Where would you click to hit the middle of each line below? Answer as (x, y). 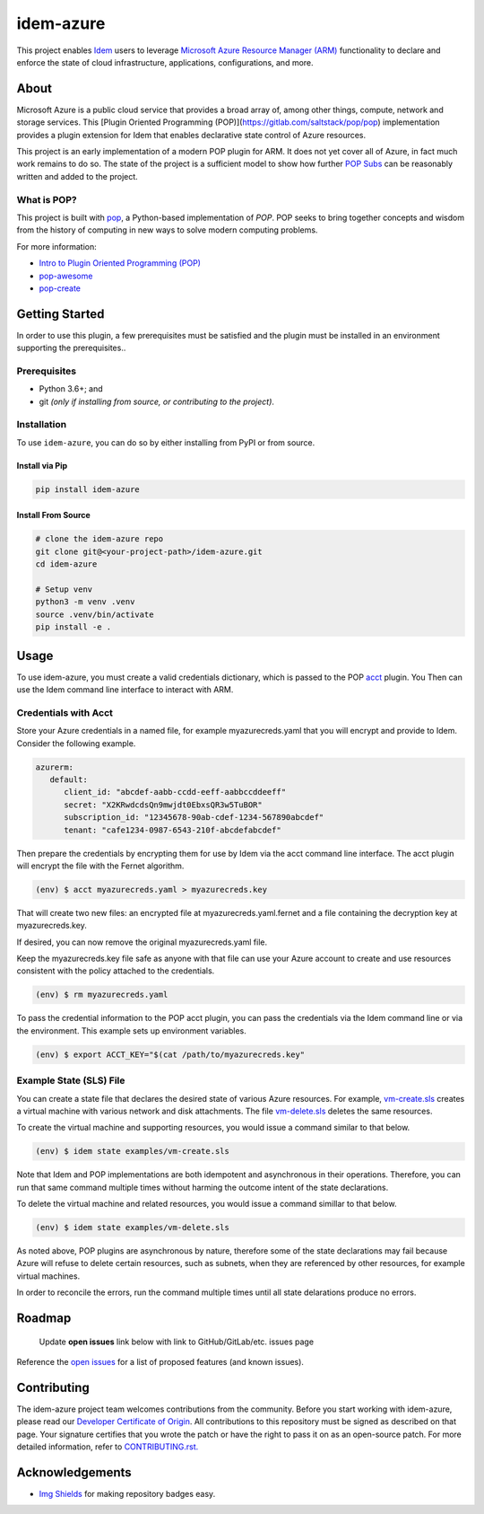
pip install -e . (73, 627)
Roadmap (44, 1318)
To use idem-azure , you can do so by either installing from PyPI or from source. (166, 442)
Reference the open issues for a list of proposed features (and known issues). (160, 1361)
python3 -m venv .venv (85, 602)
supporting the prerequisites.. (71, 348)
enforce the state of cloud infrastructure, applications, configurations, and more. (165, 62)
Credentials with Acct (65, 712)
